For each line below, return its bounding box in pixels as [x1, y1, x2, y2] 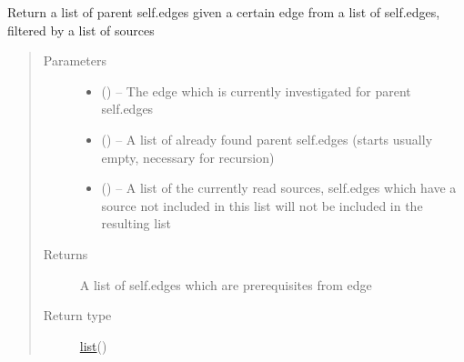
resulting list [101, 214, 172, 233]
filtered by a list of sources [7, 20, 155, 39]
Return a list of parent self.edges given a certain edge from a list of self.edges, [7, 3, 440, 21]
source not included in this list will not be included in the [101, 196, 423, 215]
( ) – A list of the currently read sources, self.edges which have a [101, 178, 457, 197]
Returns [43, 244, 88, 263]
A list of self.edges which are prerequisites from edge [79, 275, 372, 294]
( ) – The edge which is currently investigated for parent [101, 81, 411, 100]
